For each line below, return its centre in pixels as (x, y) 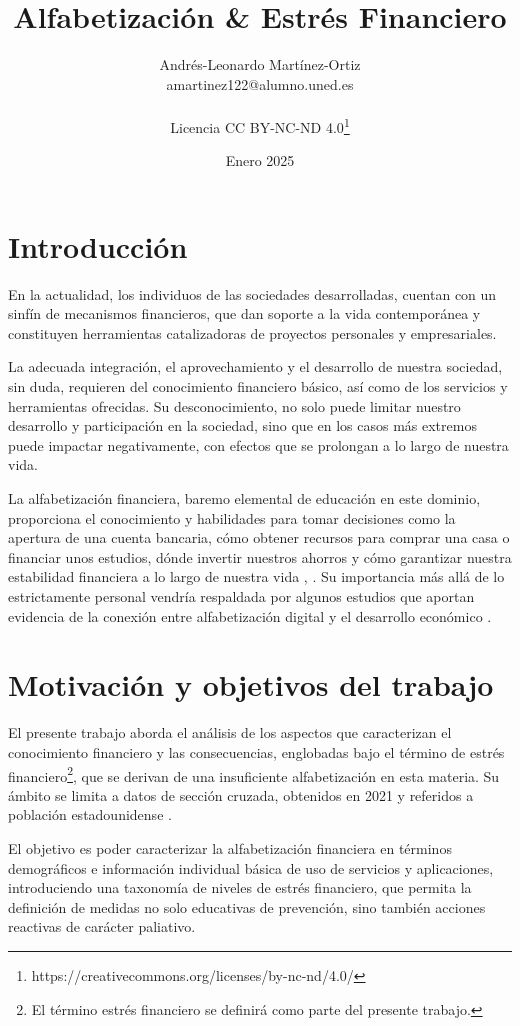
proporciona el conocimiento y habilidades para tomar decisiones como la (232, 517)
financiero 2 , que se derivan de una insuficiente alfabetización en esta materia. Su (254, 774)
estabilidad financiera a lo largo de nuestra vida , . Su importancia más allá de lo (256, 576)
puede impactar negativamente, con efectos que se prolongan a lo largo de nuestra (258, 444)
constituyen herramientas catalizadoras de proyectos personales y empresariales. (252, 332)
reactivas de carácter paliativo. (102, 926)
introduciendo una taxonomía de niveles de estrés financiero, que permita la (240, 887)
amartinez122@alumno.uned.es (260, 83)
